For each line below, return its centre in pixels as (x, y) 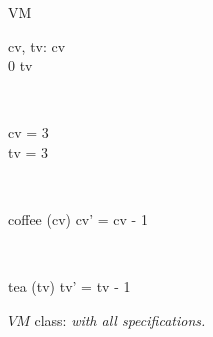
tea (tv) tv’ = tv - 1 (69, 286)
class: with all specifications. (120, 319)
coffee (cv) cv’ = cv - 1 (78, 219)
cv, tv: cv (37, 45)
